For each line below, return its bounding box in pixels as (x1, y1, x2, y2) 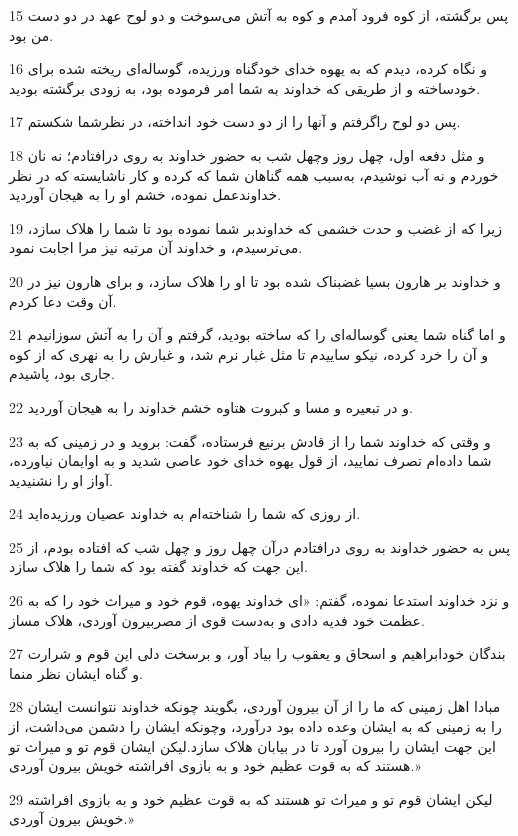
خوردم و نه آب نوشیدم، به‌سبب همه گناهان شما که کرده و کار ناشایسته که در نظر (9, 164, 499, 185)
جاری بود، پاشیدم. (9, 363, 115, 384)
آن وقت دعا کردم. (9, 290, 117, 311)
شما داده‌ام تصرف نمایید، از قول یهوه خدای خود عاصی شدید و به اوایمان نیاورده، (9, 450, 492, 471)
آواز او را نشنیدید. (9, 469, 113, 490)
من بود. (9, 24, 54, 45)
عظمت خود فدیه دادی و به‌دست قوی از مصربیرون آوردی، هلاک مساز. (9, 609, 425, 630)
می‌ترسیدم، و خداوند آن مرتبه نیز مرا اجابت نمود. (9, 237, 303, 258)
